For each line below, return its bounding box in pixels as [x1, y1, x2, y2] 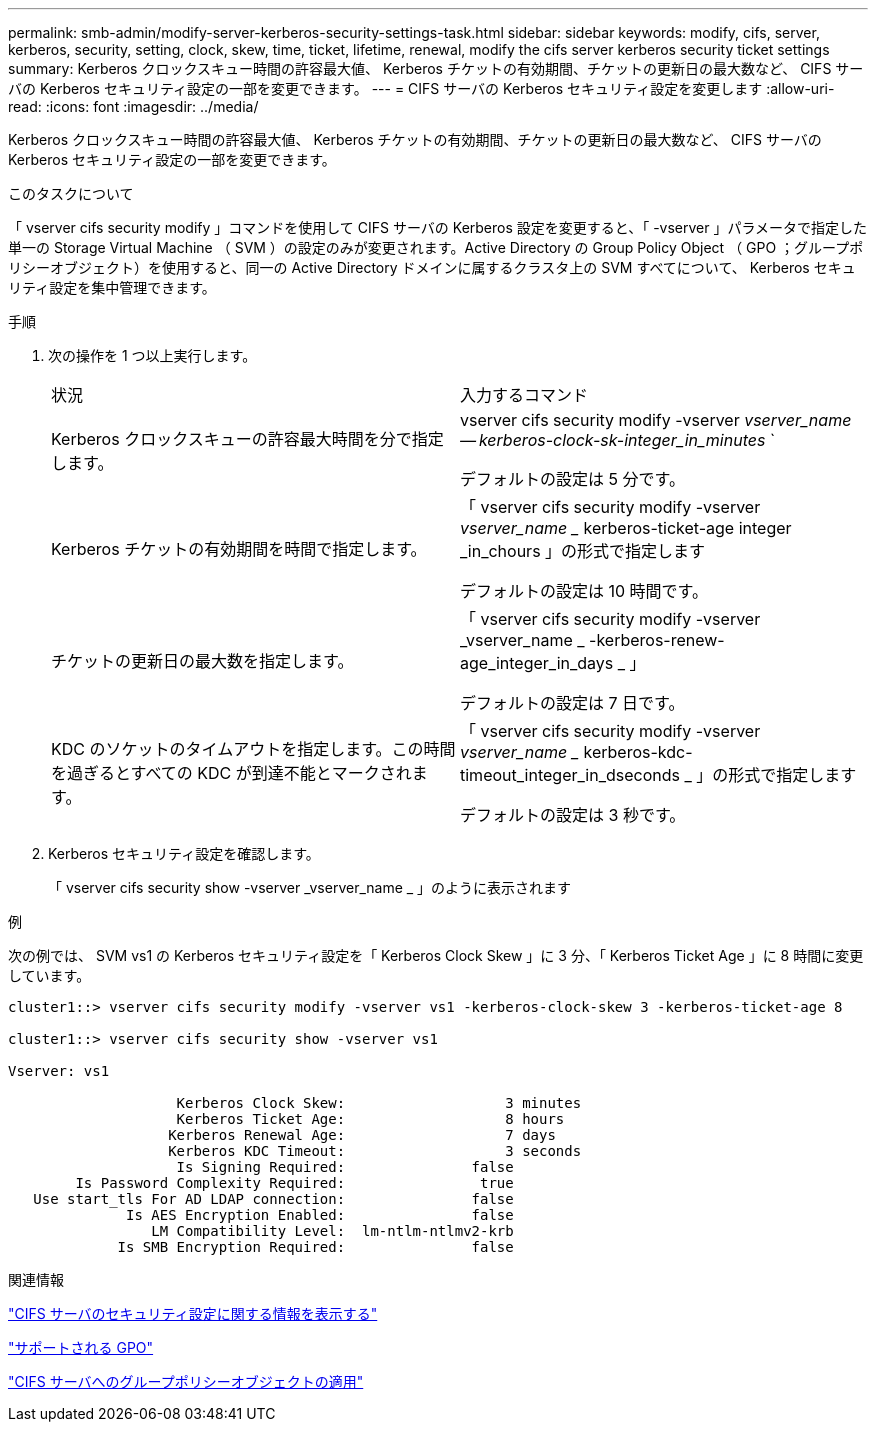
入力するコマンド [460, 385, 589, 405]
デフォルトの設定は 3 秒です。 [460, 805, 686, 825]
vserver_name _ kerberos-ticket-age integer [460, 518, 792, 538]
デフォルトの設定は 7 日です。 [460, 693, 685, 713]
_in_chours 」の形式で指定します [460, 541, 706, 561]
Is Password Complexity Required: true [75, 1175, 514, 1191]
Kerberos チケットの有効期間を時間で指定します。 [51, 539, 427, 559]
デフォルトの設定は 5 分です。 [460, 469, 685, 489]
